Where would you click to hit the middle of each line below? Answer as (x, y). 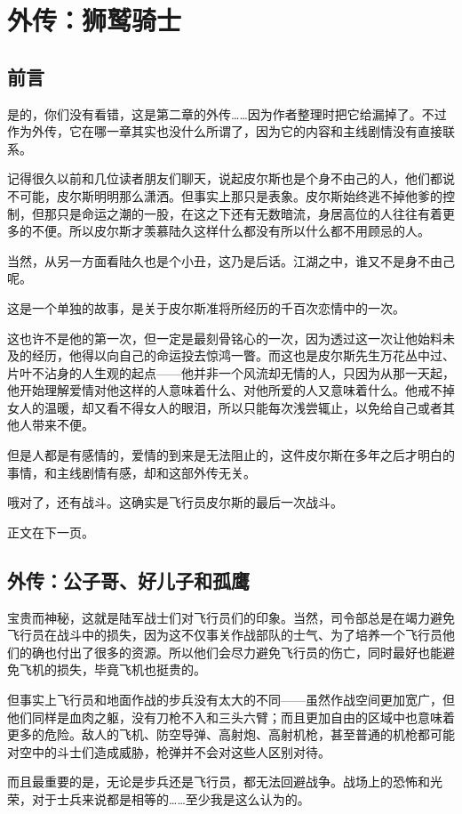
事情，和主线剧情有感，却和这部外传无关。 (131, 472)
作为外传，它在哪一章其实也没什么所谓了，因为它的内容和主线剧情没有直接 (225, 131)
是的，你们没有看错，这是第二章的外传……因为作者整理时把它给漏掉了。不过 (227, 113)
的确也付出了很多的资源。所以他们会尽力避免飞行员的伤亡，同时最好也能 (231, 652)
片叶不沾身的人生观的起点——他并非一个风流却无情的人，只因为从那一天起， (231, 372)
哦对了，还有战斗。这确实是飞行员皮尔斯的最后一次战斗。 (175, 502)
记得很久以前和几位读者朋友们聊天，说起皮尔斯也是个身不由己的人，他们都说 (231, 178)
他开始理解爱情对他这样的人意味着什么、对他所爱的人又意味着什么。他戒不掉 (231, 390)
